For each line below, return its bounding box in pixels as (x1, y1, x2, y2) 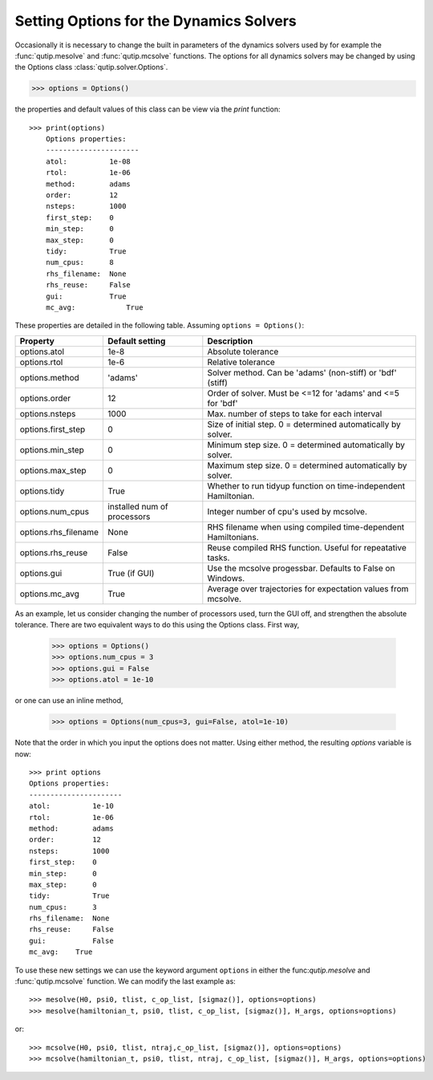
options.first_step (19, 424, 86, 435)
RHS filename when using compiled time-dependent (207, 522, 405, 533)
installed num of (107, 501, 168, 512)
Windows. (207, 572, 245, 583)
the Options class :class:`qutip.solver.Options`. (14, 63, 168, 72)
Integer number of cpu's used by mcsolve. (207, 505, 368, 517)
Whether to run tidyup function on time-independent (207, 480, 405, 491)
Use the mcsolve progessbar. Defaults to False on (207, 562, 395, 574)
